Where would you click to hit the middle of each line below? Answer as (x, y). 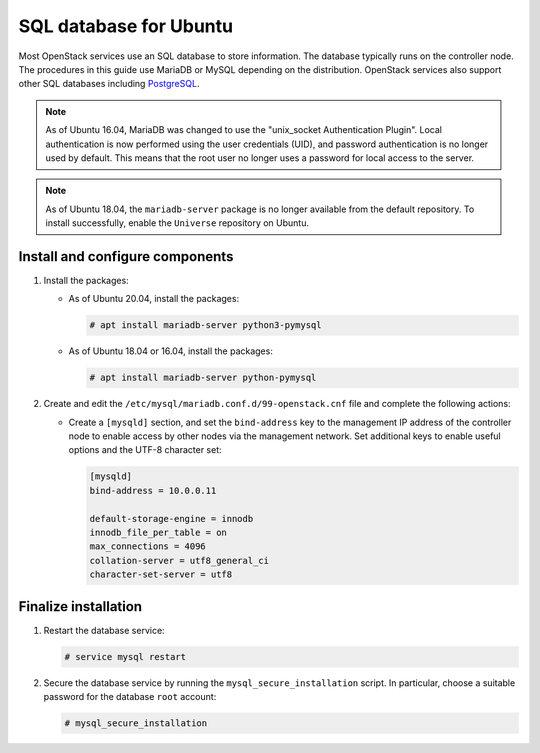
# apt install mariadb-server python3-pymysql (205, 325)
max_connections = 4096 (148, 546)
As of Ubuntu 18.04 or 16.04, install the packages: (171, 351)
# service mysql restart (125, 656)
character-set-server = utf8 (161, 574)
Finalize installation (80, 606)
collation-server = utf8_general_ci (179, 560)
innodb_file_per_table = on (158, 533)
